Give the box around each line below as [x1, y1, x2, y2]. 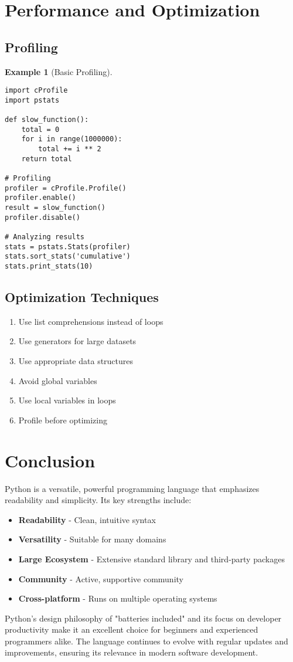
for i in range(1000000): [21, 135, 122, 144]
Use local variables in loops [18, 394, 116, 406]
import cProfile [5, 86, 68, 95]
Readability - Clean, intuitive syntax [18, 513, 156, 525]
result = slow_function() [5, 203, 105, 212]
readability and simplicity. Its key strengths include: [5, 494, 192, 506]
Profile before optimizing [18, 413, 107, 426]
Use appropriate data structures [18, 355, 134, 367]
